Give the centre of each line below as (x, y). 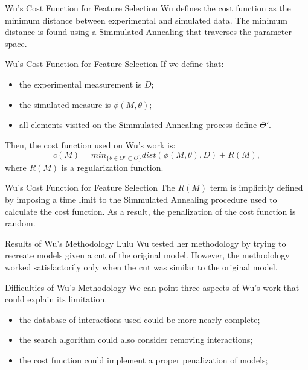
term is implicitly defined (256, 187)
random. (20, 223)
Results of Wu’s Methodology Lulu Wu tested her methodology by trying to (146, 243)
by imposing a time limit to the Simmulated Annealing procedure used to (141, 199)
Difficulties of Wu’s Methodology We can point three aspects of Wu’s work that (152, 287)
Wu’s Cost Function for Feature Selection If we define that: (114, 64)
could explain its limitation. (56, 299)
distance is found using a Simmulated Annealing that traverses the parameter (148, 32)
